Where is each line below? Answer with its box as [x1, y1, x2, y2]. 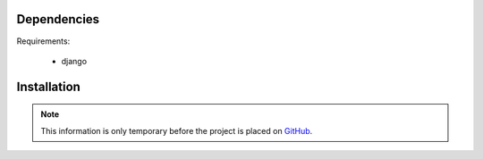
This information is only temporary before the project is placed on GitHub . [40, 125, 313, 136]
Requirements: [16, 36, 71, 46]
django [61, 55, 88, 66]
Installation [16, 79, 80, 94]
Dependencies [16, 12, 100, 27]
